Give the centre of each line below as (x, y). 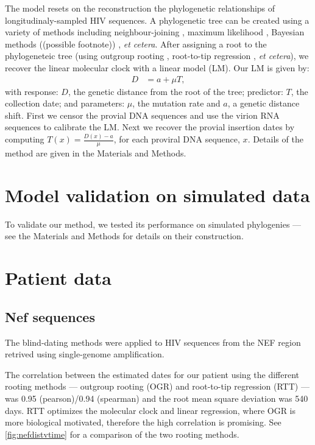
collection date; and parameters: (65, 103)
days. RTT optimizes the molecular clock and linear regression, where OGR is (150, 410)
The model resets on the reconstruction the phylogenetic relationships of (140, 8)
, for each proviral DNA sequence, (177, 139)
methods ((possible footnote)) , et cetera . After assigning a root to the (136, 44)
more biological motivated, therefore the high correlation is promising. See (143, 422)
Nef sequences (50, 316)
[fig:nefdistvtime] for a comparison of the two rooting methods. (122, 434)
